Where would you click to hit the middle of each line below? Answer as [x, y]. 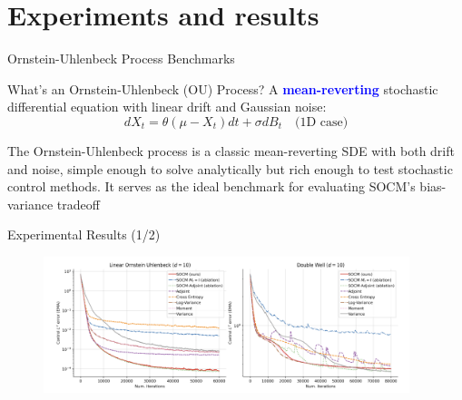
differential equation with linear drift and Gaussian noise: [167, 107]
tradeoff [78, 204]
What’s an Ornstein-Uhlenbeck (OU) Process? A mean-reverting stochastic [223, 88]
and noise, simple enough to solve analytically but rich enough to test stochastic [230, 168]
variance [30, 204]
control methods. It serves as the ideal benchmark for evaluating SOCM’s [211, 186]
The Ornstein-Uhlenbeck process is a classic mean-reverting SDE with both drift [231, 150]
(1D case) [321, 122]
